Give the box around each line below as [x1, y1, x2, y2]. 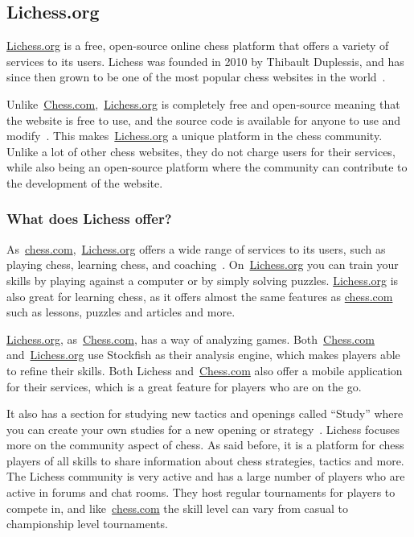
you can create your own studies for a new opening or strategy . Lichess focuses [6, 420, 400, 437]
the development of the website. [6, 174, 163, 191]
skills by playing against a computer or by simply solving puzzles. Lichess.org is [6, 271, 399, 288]
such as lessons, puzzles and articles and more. [6, 304, 236, 320]
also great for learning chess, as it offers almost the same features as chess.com [6, 287, 393, 304]
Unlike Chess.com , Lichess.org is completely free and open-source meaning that [6, 95, 400, 112]
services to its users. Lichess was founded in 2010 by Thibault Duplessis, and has [6, 52, 404, 69]
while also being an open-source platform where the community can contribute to [6, 159, 408, 176]
